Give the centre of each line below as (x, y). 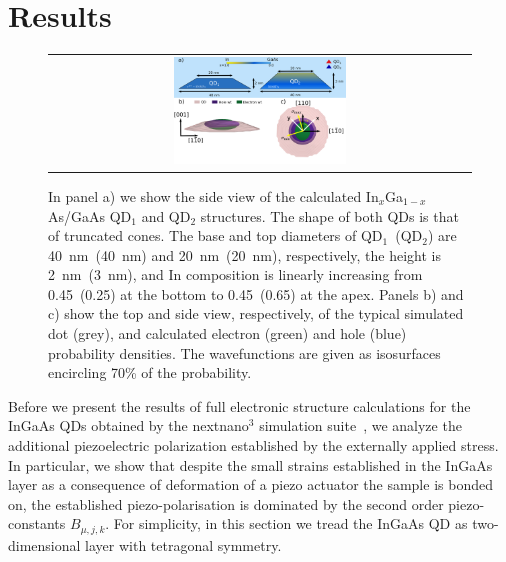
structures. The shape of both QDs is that (329, 215)
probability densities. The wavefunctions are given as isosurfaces (244, 352)
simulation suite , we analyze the (360, 425)
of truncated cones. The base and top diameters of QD (215, 235)
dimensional (44, 544)
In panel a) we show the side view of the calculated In (213, 195)
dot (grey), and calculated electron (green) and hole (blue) (227, 333)
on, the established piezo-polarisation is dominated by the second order (226, 503)
